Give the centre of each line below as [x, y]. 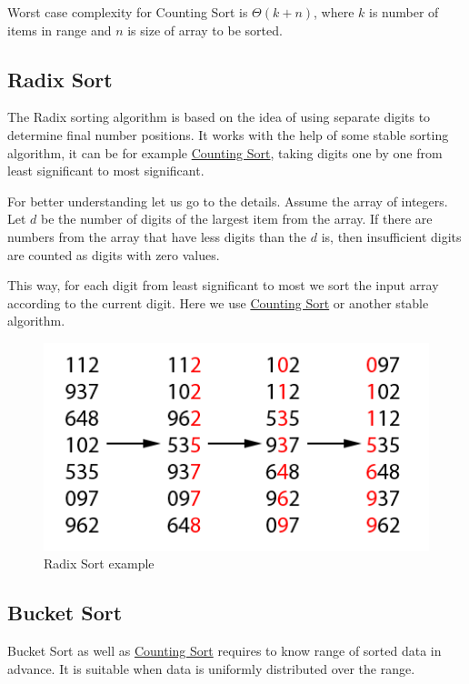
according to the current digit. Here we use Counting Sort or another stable [218, 302]
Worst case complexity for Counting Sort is [128, 12]
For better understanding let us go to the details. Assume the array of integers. [228, 201]
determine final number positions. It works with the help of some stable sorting [228, 134]
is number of [404, 12]
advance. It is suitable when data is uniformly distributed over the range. [211, 668]
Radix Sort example [99, 563]
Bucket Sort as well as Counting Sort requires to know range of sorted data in [225, 650]
